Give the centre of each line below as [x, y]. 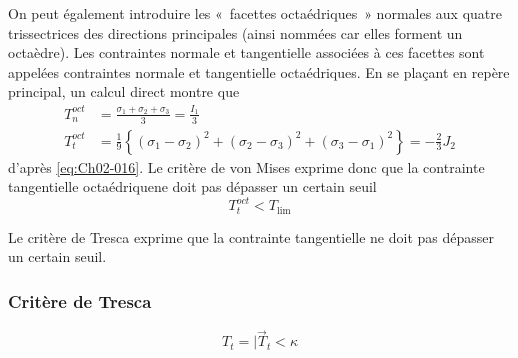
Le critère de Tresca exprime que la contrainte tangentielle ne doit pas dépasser [251, 236]
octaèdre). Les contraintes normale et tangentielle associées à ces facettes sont [246, 52]
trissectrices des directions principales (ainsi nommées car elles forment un [235, 32]
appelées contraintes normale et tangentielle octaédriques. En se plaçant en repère [259, 71]
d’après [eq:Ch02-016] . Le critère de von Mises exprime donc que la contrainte [246, 166]
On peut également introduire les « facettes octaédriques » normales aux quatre [255, 13]
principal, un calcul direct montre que [124, 91]
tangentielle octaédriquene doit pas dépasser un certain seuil [192, 186]
